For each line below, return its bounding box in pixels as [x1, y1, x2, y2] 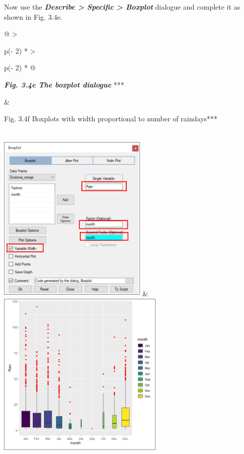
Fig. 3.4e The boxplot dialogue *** [4, 79, 124, 89]
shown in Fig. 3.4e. [4, 11, 63, 22]
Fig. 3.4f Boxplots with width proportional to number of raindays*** [4, 113, 218, 124]
